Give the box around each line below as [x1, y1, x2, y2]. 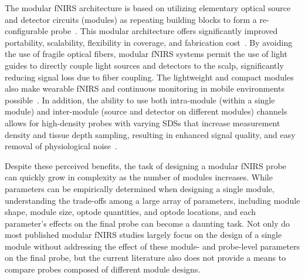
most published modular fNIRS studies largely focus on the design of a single [5, 228, 282, 241]
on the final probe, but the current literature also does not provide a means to [5, 251, 286, 264]
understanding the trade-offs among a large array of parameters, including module [5, 194, 300, 206]
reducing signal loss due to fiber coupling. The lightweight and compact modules [5, 70, 294, 83]
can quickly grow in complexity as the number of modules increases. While [5, 171, 273, 183]
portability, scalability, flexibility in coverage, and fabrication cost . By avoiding [5, 36, 293, 48]
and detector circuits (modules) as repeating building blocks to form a [5, 13, 257, 25]
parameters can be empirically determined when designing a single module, [5, 182, 274, 194]
